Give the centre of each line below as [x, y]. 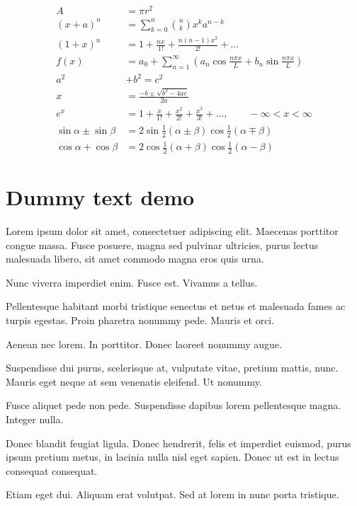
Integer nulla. [35, 419]
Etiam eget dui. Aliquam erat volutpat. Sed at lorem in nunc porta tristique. [172, 494]
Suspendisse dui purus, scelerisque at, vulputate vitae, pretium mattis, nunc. [172, 368]
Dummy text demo [100, 197]
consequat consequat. [52, 470]
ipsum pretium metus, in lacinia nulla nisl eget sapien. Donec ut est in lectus [172, 457]
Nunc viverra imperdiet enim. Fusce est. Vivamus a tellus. [132, 282]
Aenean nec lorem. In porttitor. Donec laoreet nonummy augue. [144, 344]
